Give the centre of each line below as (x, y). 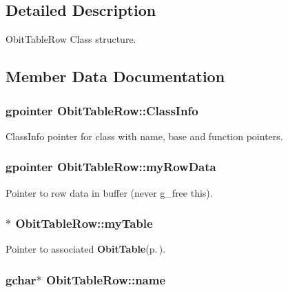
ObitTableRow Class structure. (71, 39)
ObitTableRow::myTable (84, 223)
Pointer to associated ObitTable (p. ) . (86, 249)
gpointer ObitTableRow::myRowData (111, 167)
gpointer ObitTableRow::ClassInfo (102, 110)
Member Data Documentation (115, 76)
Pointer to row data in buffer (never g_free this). (109, 192)
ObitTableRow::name (106, 279)
